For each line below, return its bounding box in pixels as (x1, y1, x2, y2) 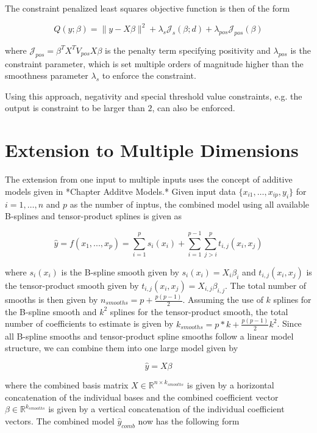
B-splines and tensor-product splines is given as (5, 209, 182, 222)
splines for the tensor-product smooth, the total (110, 305, 288, 318)
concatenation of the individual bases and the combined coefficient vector (5, 390, 279, 403)
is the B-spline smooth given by (61, 265, 179, 278)
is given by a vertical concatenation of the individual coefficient (48, 402, 285, 415)
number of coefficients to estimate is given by (5, 317, 174, 330)
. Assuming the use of (182, 293, 263, 305)
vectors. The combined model (5, 414, 115, 427)
